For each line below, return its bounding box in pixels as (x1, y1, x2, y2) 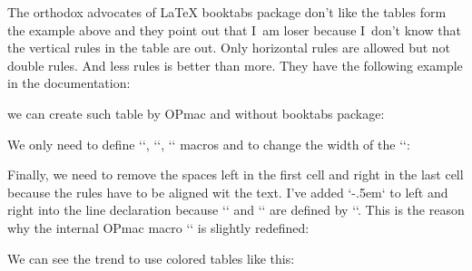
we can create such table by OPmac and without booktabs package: (7, 103, 385, 122)
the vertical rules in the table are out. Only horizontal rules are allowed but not (7, 38, 451, 57)
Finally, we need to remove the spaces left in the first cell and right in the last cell (7, 165, 464, 184)
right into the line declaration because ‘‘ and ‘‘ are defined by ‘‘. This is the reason (7, 200, 465, 219)
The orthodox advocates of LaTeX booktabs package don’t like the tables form (7, 3, 447, 21)
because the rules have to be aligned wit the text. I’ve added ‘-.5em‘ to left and (7, 182, 448, 201)
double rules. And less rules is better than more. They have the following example (7, 55, 463, 74)
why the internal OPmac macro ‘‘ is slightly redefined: (7, 218, 310, 237)
